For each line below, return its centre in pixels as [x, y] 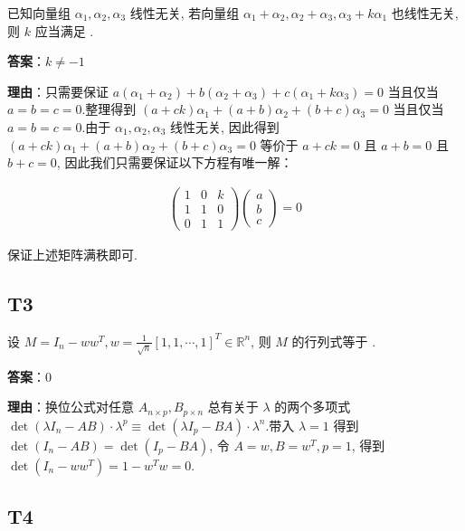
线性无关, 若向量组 [185, 13]
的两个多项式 [313, 407]
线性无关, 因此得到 [225, 126]
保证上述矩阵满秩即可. [72, 254]
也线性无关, [425, 13]
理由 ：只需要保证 [58, 91]
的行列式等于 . [334, 341]
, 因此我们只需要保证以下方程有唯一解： [175, 162]
